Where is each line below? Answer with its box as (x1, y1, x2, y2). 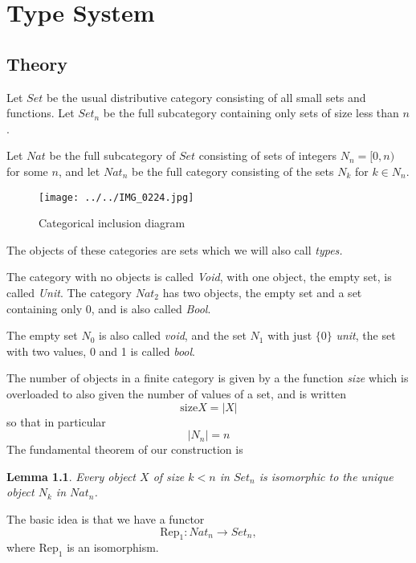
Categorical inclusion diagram (39, 214, 186, 231)
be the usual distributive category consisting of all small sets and (46, 88, 366, 105)
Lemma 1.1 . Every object (6, 467, 137, 484)
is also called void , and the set (98, 327, 247, 344)
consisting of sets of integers (198, 147, 336, 164)
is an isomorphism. (67, 539, 159, 556)
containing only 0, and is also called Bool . (6, 300, 211, 316)
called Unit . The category (6, 284, 132, 300)
